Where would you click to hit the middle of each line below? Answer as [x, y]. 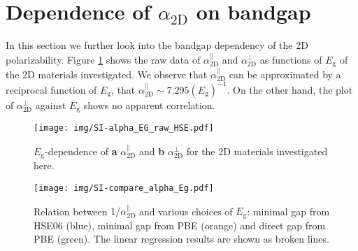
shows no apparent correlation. [149, 105]
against [51, 105]
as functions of [291, 59]
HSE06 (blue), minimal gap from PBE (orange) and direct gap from [180, 225]
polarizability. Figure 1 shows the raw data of [103, 59]
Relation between [71, 211]
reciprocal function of [51, 89]
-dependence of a [81, 151]
